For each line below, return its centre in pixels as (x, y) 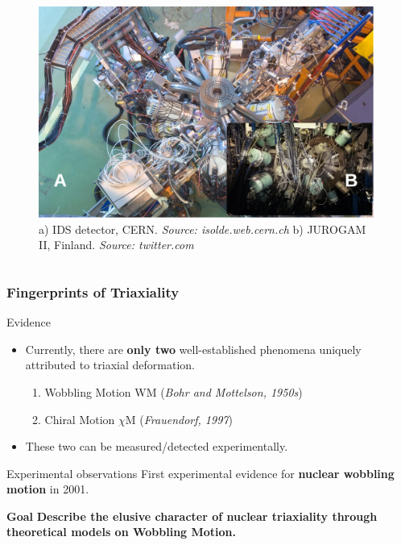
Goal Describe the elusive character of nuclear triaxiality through (192, 516)
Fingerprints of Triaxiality (93, 291)
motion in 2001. (48, 489)
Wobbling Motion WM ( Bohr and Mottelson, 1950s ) (174, 391)
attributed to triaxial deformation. (110, 365)
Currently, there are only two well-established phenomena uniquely (193, 349)
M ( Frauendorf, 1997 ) (179, 419)
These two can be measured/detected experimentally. (157, 446)
